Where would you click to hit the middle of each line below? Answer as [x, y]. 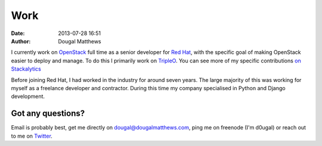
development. [28, 96]
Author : [21, 41]
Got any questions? [48, 114]
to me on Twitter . [32, 136]
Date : [18, 33]
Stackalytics [26, 69]
